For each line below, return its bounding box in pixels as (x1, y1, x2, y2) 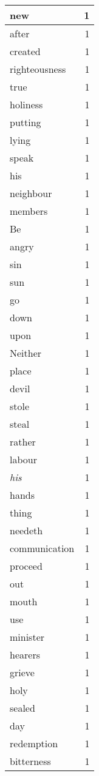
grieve (10, 665, 35, 679)
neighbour (10, 186, 52, 200)
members (10, 204, 48, 218)
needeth (10, 523, 43, 537)
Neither (10, 346, 42, 360)
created (10, 44, 41, 58)
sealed (10, 701, 35, 715)
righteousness (10, 62, 66, 76)
